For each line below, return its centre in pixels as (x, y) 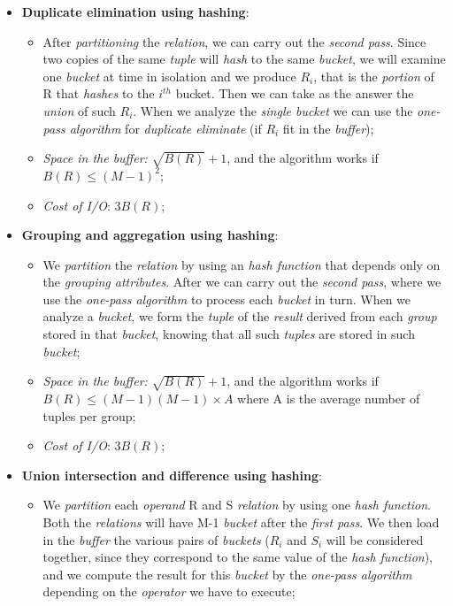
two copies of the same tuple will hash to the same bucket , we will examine (244, 59)
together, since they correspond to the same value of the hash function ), (238, 557)
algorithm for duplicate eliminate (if (165, 128)
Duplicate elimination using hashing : (135, 12)
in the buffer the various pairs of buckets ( (156, 539)
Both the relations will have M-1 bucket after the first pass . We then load (241, 522)
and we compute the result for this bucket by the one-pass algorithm (227, 574)
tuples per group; (89, 415)
